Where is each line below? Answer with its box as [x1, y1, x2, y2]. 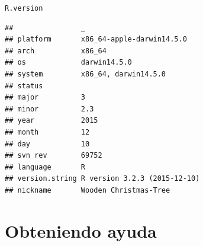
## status [5, 81, 43, 90]
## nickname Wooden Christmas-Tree [5, 186, 170, 194]
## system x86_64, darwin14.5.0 [5, 70, 166, 79]
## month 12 [5, 128, 90, 136]
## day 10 [5, 139, 90, 148]
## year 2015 [5, 116, 98, 125]
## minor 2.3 [5, 104, 94, 113]
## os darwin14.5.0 [5, 58, 132, 67]
